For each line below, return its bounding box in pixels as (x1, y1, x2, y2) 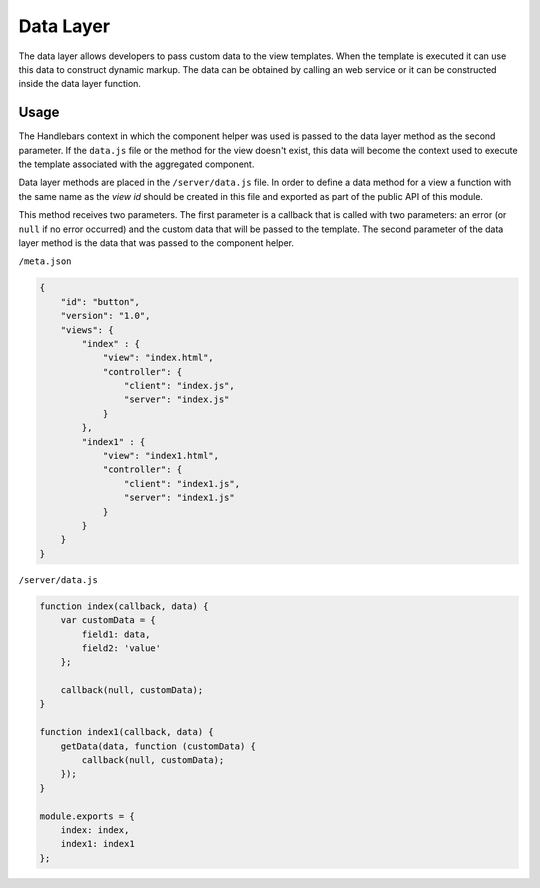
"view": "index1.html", (102, 450, 220, 462)
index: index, (60, 824, 130, 835)
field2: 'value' (81, 642, 162, 654)
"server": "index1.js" (123, 492, 235, 504)
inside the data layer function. (18, 78, 142, 90)
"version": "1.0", (60, 310, 151, 322)
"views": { (60, 324, 114, 335)
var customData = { (60, 615, 157, 626)
